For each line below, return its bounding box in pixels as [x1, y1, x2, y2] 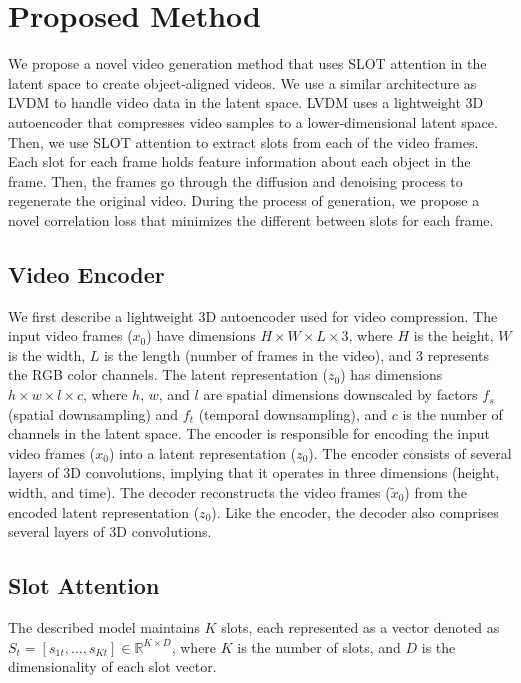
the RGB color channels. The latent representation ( [8, 364, 329, 385]
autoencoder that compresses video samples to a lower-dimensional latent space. [8, 111, 498, 132]
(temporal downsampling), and [198, 403, 388, 424]
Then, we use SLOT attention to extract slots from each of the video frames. [8, 131, 479, 152]
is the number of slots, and [237, 636, 401, 657]
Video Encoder [8, 258, 165, 289]
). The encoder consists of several [308, 442, 512, 463]
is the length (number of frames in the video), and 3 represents [103, 344, 490, 365]
